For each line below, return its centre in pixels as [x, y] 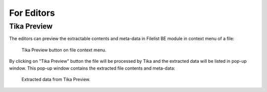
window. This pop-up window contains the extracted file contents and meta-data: [92, 68]
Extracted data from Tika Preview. [56, 79]
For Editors [32, 13]
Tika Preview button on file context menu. [64, 50]
